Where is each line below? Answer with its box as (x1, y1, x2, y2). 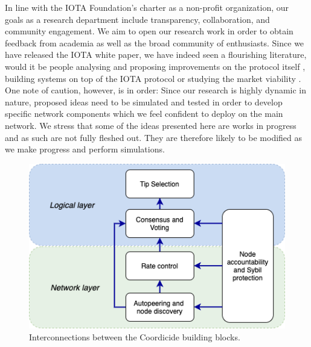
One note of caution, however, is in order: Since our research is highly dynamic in (5, 84, 307, 96)
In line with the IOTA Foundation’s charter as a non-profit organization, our (5, 1, 289, 13)
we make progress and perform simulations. (5, 143, 165, 155)
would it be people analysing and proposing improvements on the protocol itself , (5, 60, 306, 72)
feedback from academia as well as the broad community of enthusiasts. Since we (5, 36, 304, 49)
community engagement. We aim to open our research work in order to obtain (5, 25, 293, 37)
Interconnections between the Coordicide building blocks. (29, 330, 240, 343)
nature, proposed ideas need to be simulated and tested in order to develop (5, 95, 283, 108)
